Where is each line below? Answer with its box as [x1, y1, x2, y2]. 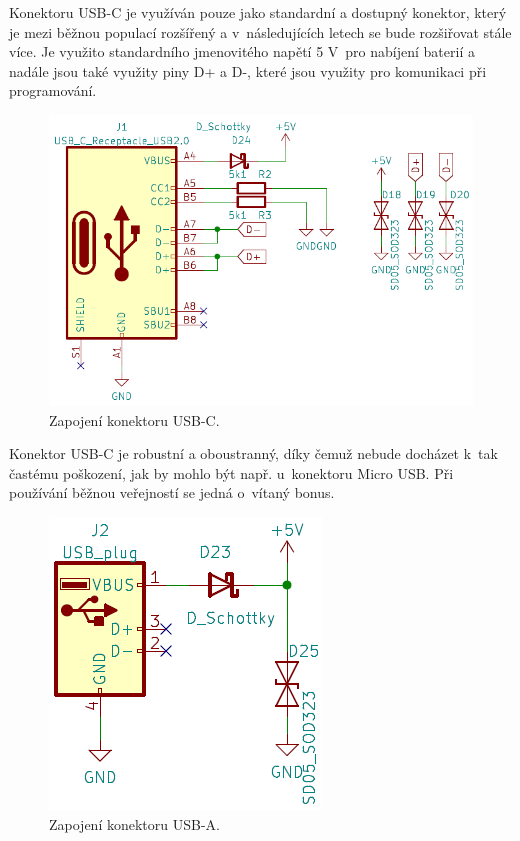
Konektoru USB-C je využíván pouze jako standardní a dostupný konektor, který [9, 2, 507, 22]
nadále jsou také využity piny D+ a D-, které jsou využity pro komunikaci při [9, 60, 487, 81]
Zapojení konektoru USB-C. [49, 409, 220, 430]
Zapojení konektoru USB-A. [49, 813, 220, 834]
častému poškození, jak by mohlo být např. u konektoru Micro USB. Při [9, 462, 454, 483]
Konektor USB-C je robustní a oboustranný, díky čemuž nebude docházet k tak [9, 443, 498, 464]
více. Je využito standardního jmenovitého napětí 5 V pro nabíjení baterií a [9, 41, 475, 62]
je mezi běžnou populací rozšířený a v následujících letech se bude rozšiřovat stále [9, 21, 512, 42]
